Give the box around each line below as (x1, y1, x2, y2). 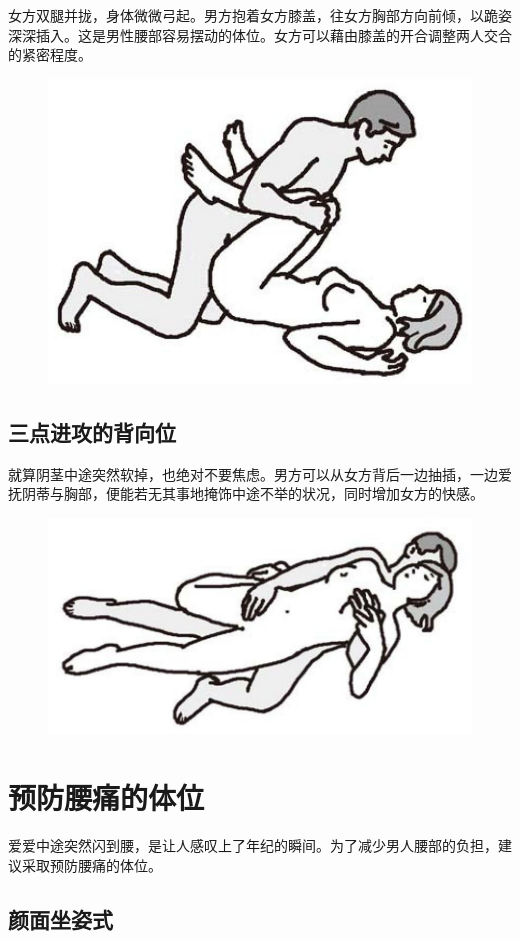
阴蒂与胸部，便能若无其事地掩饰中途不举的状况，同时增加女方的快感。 (21, 483, 484, 504)
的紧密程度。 (8, 44, 92, 65)
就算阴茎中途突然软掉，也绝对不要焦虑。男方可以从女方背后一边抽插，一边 (8, 463, 498, 484)
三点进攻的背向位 (8, 416, 176, 447)
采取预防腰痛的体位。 (21, 854, 162, 875)
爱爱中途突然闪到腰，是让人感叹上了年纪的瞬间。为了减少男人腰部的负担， (8, 835, 498, 855)
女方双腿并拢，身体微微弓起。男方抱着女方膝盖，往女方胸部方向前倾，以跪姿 (8, 5, 512, 25)
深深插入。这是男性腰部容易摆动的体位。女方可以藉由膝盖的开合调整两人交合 (8, 24, 512, 45)
